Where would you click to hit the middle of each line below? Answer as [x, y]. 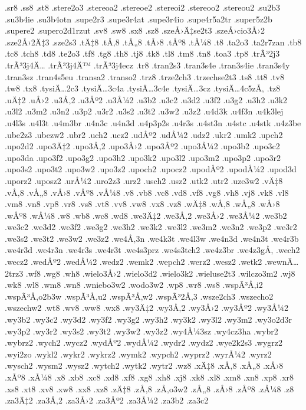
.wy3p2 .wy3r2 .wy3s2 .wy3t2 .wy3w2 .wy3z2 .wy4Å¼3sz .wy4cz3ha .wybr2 [142, 331]
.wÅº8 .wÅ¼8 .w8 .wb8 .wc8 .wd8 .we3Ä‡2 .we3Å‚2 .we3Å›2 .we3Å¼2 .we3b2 [146, 215]
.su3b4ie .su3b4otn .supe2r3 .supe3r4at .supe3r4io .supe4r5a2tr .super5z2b [139, 19]
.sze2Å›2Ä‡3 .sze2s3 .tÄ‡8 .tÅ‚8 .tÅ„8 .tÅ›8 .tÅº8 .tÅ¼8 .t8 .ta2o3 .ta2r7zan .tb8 [153, 42]
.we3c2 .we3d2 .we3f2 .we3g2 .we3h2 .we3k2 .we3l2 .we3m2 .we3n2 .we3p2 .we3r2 [151, 227]
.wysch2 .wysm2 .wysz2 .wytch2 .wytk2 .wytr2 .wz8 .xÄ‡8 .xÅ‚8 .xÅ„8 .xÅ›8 [144, 365]
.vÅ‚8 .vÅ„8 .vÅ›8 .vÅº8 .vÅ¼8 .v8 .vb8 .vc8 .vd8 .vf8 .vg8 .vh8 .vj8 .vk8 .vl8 [147, 192]
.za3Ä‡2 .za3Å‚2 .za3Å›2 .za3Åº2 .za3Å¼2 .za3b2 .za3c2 [107, 400]
